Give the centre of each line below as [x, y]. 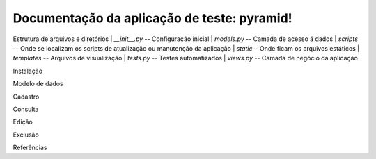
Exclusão [26, 135]
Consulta [26, 109]
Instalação [28, 71]
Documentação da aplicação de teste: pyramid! [152, 18]
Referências [30, 148]
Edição [23, 122]
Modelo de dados [38, 84]
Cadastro [26, 97]
